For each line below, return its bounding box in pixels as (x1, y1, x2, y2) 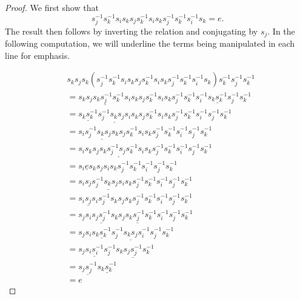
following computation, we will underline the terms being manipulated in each (5, 37, 295, 50)
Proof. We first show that (5, 1, 99, 13)
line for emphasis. (5, 49, 70, 61)
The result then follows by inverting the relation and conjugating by (5, 24, 258, 37)
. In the (267, 24, 295, 37)
